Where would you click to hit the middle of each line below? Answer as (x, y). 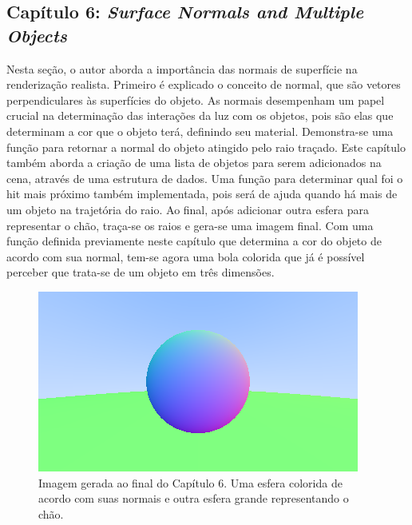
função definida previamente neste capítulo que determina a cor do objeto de (194, 241)
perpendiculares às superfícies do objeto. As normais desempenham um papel (196, 99)
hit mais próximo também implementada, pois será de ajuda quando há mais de (202, 194)
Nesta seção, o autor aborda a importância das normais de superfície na (182, 68)
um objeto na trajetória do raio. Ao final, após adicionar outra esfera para (188, 209)
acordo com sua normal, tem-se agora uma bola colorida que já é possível (186, 256)
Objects (37, 35)
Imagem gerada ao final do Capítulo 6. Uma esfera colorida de (190, 482)
